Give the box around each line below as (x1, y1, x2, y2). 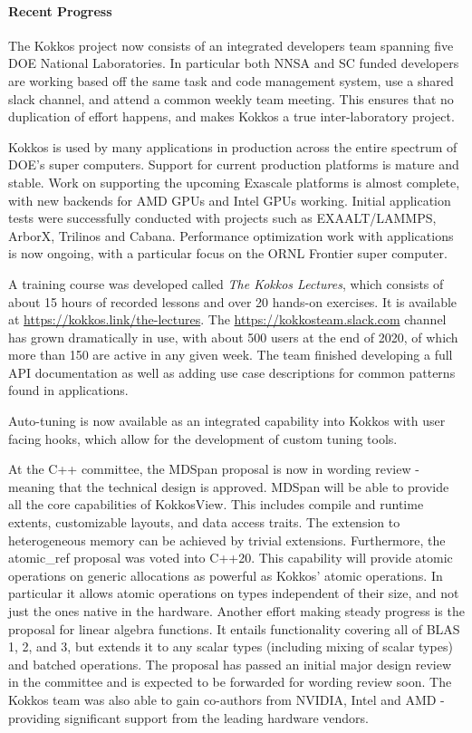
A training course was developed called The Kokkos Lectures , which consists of (8, 274, 444, 293)
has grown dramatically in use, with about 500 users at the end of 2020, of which (8, 327, 458, 346)
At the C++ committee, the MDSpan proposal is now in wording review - (8, 459, 419, 478)
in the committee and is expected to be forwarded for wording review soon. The (8, 672, 452, 691)
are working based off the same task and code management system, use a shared (8, 71, 454, 90)
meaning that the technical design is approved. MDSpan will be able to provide (8, 477, 449, 496)
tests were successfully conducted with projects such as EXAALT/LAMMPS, (8, 208, 437, 227)
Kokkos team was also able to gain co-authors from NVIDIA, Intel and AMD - (8, 690, 445, 709)
